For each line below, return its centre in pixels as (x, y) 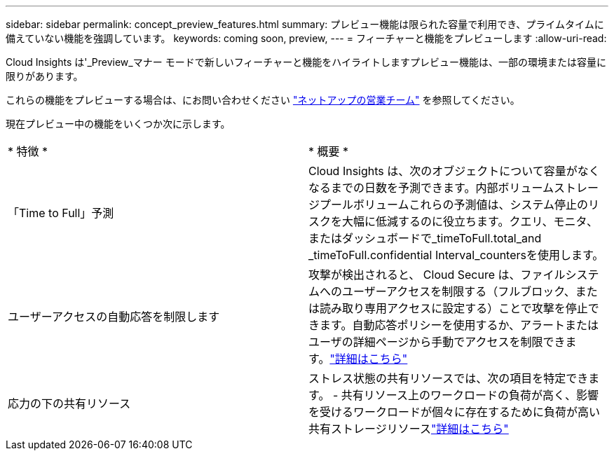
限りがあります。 (45, 76)
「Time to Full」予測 (61, 213)
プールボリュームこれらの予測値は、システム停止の (454, 205)
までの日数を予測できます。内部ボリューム (442, 188)
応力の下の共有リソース (69, 403)
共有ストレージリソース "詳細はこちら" (409, 429)
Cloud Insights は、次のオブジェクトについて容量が (443, 171)
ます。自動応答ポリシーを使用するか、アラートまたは (459, 325)
